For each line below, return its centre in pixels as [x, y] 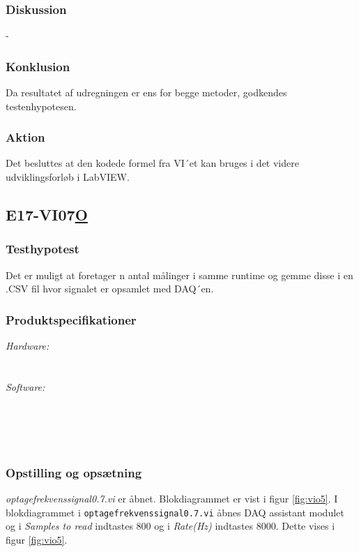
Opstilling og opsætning [74, 472]
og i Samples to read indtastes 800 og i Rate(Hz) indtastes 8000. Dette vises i [170, 526]
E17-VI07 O [47, 215]
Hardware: [28, 346]
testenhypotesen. [41, 106]
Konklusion [38, 66]
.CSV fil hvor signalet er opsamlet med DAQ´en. [110, 289]
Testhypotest [43, 249]
